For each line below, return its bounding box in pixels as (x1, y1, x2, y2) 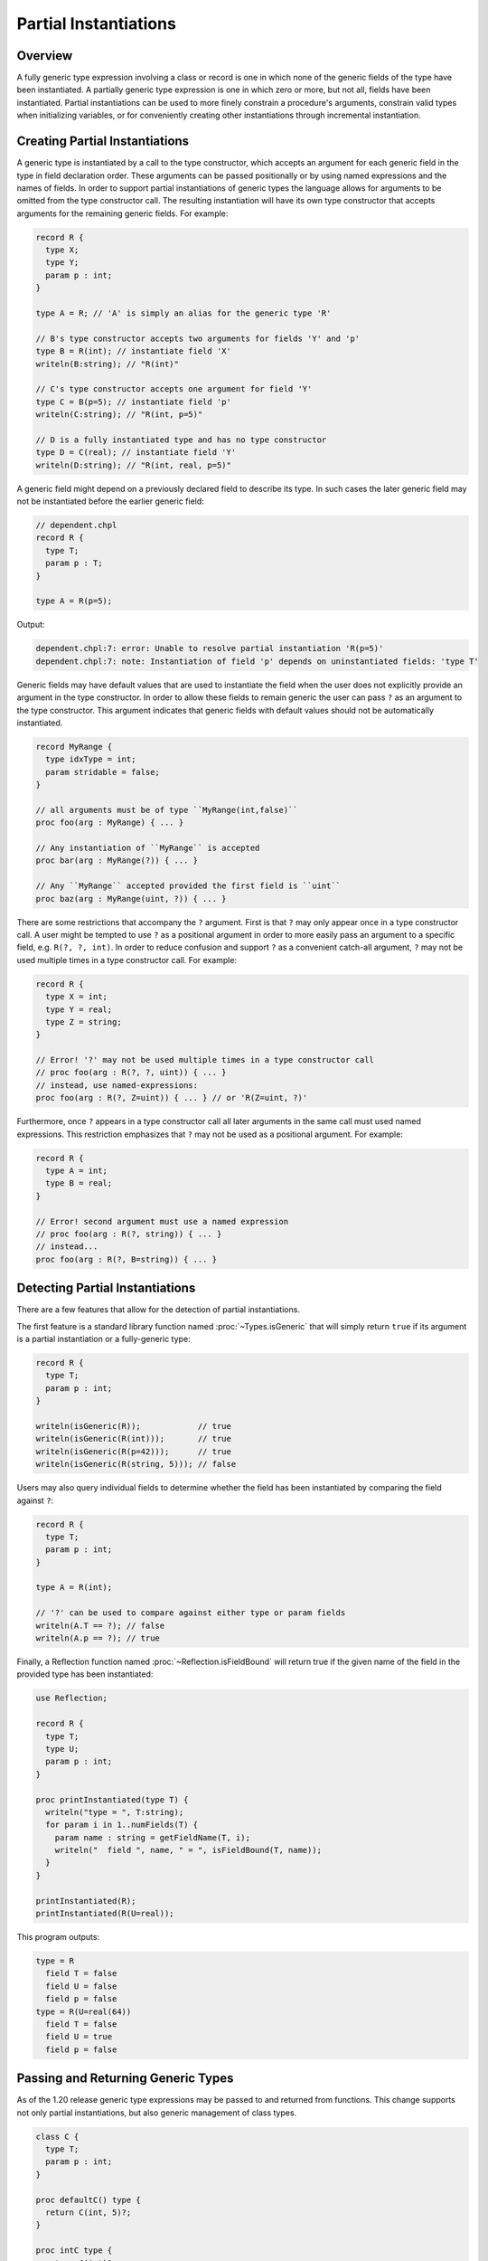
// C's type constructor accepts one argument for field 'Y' (35, 384, 313, 394)
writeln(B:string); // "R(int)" (35, 358, 180, 369)
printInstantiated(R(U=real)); (35, 1908, 175, 1919)
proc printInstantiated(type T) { (35, 1794, 189, 1804)
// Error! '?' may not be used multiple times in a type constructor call (35, 1055, 375, 1065)
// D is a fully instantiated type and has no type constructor (35, 434, 327, 445)
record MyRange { (35, 742, 113, 752)
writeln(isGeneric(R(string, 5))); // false (35, 1459, 237, 1470)
